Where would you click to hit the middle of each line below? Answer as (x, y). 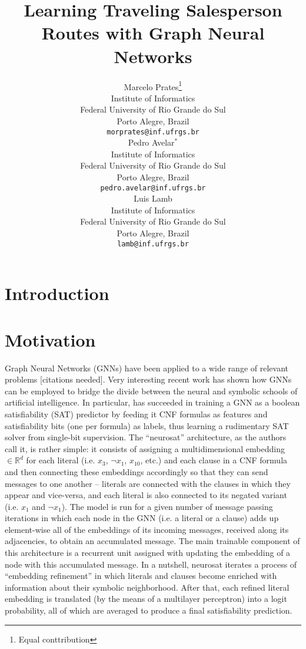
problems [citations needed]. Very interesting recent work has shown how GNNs (148, 379)
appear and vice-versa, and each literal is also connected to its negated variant (146, 495)
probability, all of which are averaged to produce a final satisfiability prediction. (149, 610)
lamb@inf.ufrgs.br (153, 244)
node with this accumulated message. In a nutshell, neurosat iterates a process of (151, 564)
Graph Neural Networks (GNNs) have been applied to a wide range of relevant (147, 368)
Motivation (50, 339)
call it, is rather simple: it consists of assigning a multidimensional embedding (145, 448)
